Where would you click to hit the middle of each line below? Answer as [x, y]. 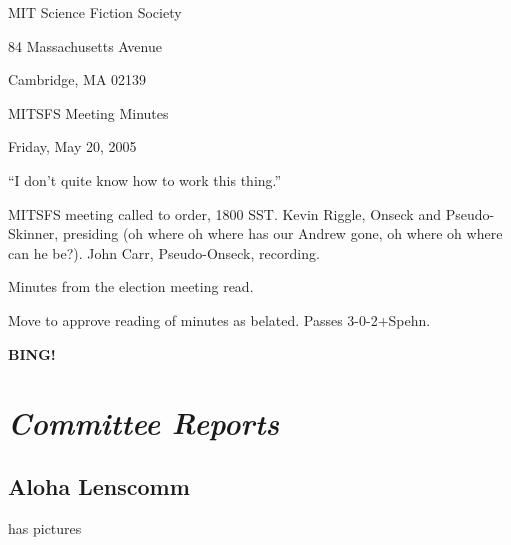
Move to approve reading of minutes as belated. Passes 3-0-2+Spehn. [219, 319]
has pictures [45, 527]
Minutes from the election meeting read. [131, 286]
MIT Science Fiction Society [95, 12]
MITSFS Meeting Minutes [88, 112]
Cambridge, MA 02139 [77, 79]
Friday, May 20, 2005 [72, 146]
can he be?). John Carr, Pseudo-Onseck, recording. [164, 252]
